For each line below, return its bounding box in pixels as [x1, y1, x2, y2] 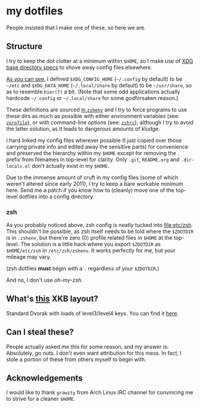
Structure [6, 41, 43, 52]
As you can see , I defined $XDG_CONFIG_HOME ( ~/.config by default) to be [6, 75, 183, 82]
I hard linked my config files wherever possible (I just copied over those [6, 137, 182, 144]
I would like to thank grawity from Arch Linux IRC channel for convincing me [6, 389, 193, 396]
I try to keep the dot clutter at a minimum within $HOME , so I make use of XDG [6, 57, 193, 64]
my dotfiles [6, 4, 63, 18]
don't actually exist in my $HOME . [32, 162, 109, 169]
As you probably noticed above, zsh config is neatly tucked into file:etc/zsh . [6, 222, 193, 229]
